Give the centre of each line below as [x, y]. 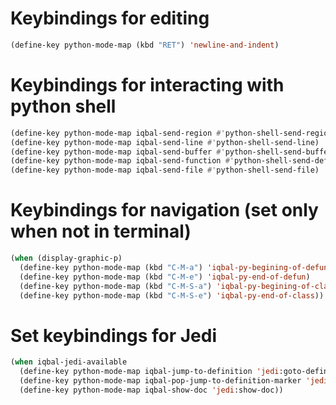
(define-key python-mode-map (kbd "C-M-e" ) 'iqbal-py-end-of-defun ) [165, 277]
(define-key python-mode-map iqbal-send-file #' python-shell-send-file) [165, 170]
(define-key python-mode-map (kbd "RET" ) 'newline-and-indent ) [145, 45]
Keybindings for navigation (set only [164, 210]
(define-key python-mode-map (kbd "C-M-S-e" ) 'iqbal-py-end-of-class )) [172, 295]
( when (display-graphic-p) [66, 258]
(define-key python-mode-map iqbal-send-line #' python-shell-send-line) [165, 142]
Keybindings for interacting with [147, 85]
